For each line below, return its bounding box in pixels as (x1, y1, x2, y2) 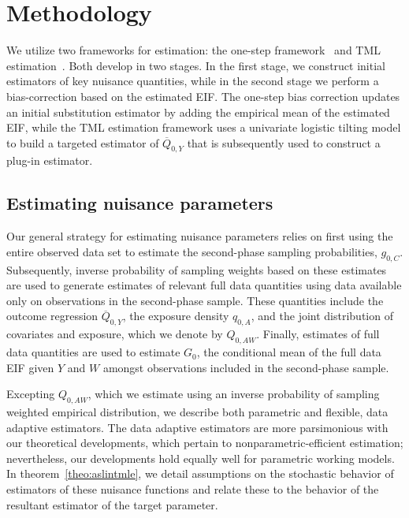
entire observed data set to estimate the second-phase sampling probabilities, (6, 243, 377, 259)
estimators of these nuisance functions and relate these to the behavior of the (6, 481, 379, 497)
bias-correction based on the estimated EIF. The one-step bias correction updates (6, 88, 400, 104)
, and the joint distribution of (251, 307, 393, 324)
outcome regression (6, 307, 99, 324)
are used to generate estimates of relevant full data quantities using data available (6, 277, 402, 293)
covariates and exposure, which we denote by (6, 326, 223, 342)
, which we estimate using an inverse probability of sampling (87, 386, 380, 402)
